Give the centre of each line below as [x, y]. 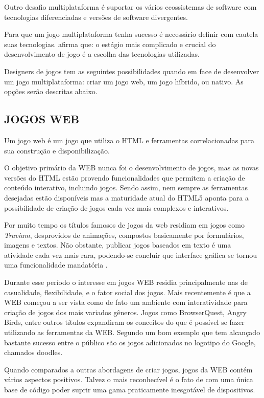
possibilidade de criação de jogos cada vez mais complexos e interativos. [116, 207]
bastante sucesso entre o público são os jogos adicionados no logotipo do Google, [130, 342]
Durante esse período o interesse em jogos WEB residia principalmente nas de [126, 282]
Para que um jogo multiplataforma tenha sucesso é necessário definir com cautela [131, 34]
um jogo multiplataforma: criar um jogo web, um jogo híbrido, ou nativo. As [124, 81]
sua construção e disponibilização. [57, 150]
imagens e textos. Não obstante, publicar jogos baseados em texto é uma [118, 245]
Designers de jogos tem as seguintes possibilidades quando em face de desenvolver [132, 71]
